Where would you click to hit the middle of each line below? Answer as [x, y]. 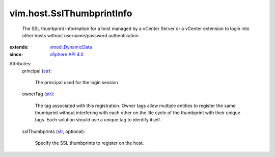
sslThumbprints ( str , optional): [54, 131]
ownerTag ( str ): [38, 94]
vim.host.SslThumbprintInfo [71, 13]
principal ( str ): [37, 71]
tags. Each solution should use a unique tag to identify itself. [98, 120]
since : [16, 54]
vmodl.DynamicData [71, 47]
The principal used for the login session [76, 82]
